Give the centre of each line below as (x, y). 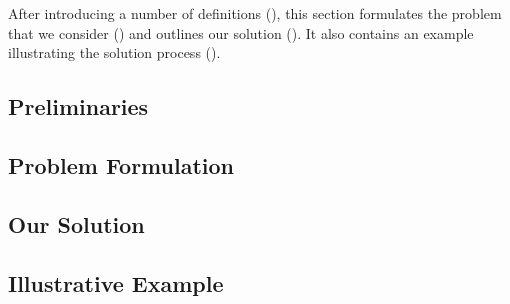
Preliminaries (78, 106)
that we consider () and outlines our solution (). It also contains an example (241, 32)
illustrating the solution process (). (114, 52)
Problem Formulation (121, 164)
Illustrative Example (116, 282)
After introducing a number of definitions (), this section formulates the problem (255, 13)
